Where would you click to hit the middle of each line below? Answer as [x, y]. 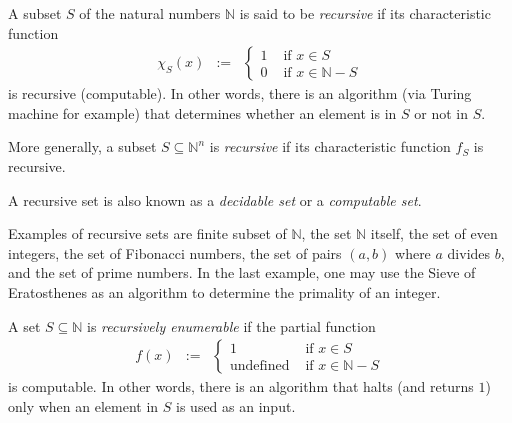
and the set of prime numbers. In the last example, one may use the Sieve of [242, 272]
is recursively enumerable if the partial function [231, 325]
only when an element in [83, 405]
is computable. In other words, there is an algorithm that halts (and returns [241, 386]
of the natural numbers [150, 13]
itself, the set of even [434, 233]
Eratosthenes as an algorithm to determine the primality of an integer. [224, 291]
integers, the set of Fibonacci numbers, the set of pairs [175, 252]
